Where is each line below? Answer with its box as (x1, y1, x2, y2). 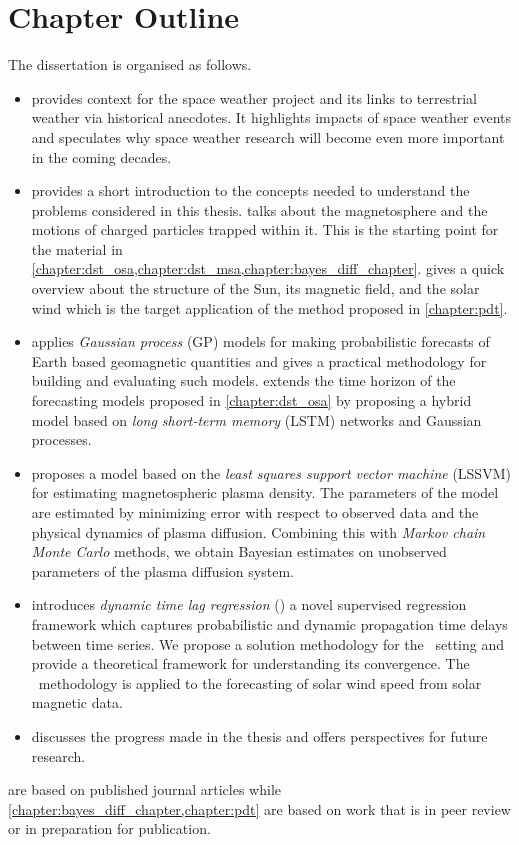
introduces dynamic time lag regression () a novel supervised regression (31, 594, 467, 615)
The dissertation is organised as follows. (8, 54, 252, 75)
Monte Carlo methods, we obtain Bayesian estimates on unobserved (31, 541, 447, 562)
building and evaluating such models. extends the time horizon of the (31, 370, 456, 391)
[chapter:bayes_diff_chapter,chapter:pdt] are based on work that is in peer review (8, 798, 511, 819)
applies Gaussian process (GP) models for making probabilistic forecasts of (31, 331, 490, 352)
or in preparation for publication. (8, 818, 211, 839)
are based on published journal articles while (8, 779, 281, 800)
